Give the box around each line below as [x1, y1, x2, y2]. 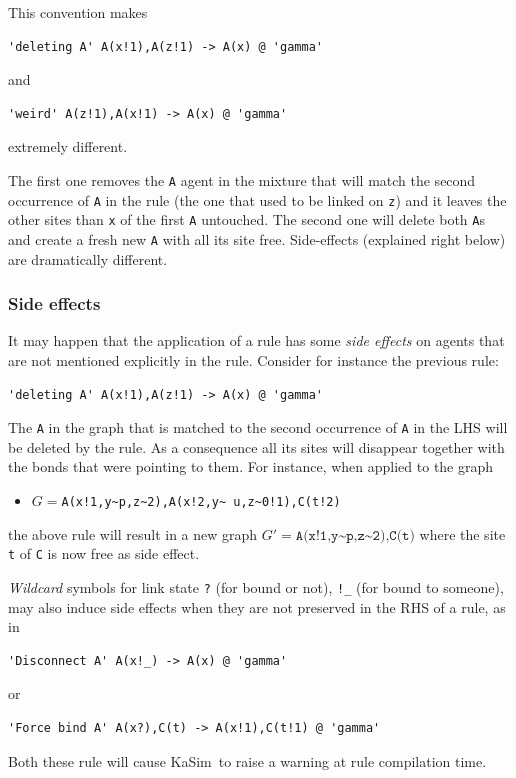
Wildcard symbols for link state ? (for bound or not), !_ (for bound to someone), [8, 576, 504, 597]
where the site [419, 523, 506, 544]
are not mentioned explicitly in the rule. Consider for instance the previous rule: [8, 350, 499, 370]
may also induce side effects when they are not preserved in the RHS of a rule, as [8, 596, 506, 617]
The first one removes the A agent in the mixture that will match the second [8, 169, 476, 190]
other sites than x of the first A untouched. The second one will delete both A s [8, 209, 485, 230]
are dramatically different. [8, 248, 168, 269]
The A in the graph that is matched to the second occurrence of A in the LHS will [8, 417, 508, 438]
